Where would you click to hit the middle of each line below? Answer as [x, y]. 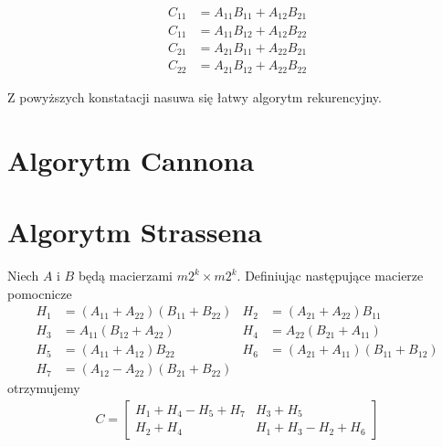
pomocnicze [40, 293]
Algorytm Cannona [131, 160]
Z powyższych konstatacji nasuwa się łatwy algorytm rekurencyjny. [195, 96]
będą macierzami [125, 276]
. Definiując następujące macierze [330, 276]
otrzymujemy [44, 388]
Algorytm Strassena [135, 232]
